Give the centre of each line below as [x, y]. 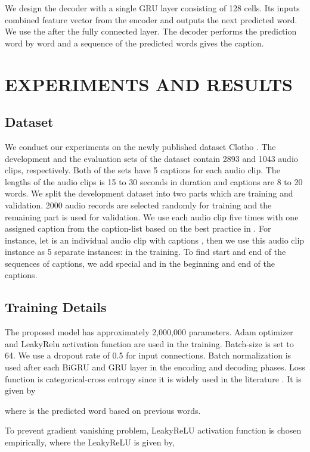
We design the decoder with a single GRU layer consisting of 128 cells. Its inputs [152, 8]
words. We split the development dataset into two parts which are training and [149, 193]
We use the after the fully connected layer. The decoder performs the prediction [151, 31]
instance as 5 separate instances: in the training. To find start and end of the [145, 252]
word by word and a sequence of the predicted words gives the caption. [134, 43]
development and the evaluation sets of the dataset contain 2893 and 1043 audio [151, 158]
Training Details [56, 307]
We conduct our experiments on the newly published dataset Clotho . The [140, 146]
